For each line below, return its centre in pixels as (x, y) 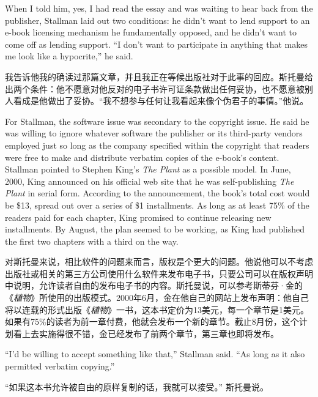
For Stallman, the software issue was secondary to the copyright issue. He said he (157, 121)
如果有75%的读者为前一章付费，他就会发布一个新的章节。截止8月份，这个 (152, 321)
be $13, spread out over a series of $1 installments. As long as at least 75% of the (157, 205)
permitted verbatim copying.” (60, 366)
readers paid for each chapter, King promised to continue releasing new (138, 217)
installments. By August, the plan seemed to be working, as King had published (155, 229)
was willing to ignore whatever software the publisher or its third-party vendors (154, 133)
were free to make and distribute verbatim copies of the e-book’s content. (142, 157)
